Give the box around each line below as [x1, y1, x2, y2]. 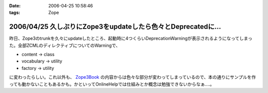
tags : [9, 10, 20, 16]
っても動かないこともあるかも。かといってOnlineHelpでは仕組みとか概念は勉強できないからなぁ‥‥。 [9, 81, 214, 87]
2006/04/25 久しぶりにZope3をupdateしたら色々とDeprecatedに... [9, 23, 221, 31]
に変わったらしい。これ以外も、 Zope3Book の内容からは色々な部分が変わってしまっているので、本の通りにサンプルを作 [9, 74, 256, 80]
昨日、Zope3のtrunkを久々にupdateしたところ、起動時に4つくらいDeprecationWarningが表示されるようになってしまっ [9, 35, 253, 41]
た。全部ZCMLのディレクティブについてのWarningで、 [9, 42, 121, 48]
